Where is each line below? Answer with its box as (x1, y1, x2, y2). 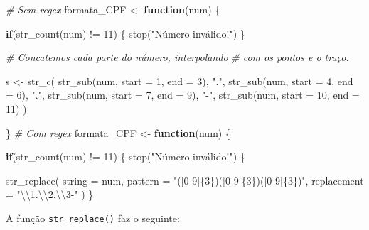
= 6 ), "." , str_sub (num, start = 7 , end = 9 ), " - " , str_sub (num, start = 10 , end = (6, 87, 360, 102)
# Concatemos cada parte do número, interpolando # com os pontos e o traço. (6, 50, 349, 65)
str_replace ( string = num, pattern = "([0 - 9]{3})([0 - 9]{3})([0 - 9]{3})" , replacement (6, 172, 364, 187)
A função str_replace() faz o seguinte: (6, 210, 180, 225)
